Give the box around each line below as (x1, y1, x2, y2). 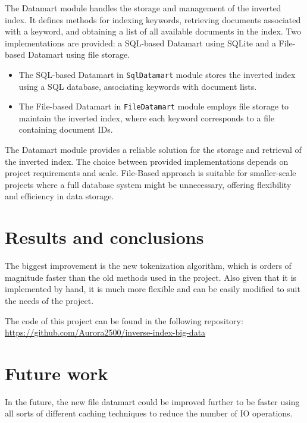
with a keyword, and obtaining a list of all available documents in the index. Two (5, 25, 301, 37)
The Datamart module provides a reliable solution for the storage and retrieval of (5, 143, 302, 156)
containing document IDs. (18, 123, 113, 136)
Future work (5, 361, 108, 385)
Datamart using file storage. (27, 48, 130, 61)
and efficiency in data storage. (5, 190, 114, 202)
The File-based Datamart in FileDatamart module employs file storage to (18, 100, 289, 112)
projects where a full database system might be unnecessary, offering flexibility (5, 178, 292, 190)
